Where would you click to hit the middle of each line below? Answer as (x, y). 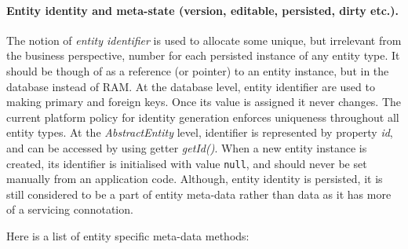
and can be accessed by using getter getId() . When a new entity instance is (187, 147)
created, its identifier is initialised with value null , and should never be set (187, 163)
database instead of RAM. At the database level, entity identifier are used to (191, 86)
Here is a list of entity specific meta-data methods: (128, 235)
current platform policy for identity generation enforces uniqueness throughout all (203, 117)
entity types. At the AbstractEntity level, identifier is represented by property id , (200, 132)
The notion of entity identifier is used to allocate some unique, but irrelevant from (204, 40)
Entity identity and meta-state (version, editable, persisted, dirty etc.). (203, 10)
